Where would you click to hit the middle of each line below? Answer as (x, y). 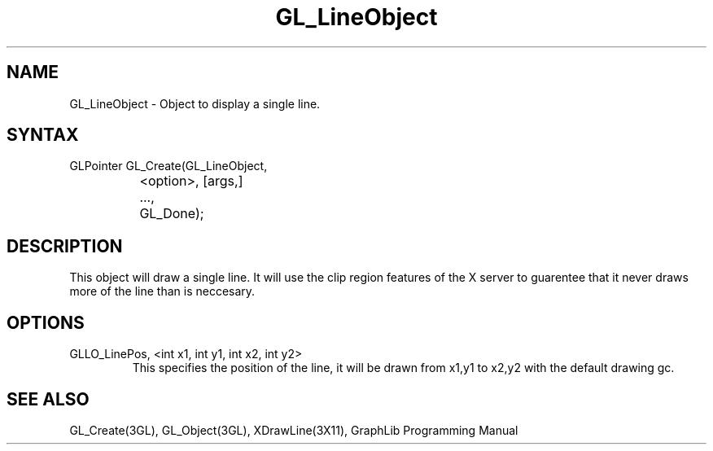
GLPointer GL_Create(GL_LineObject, (168, 166)
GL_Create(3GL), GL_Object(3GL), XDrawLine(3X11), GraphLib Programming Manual (294, 430)
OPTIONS (46, 322)
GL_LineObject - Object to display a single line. (195, 103)
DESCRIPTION (65, 246)
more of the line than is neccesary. (162, 291)
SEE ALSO (48, 399)
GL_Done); (172, 214)
